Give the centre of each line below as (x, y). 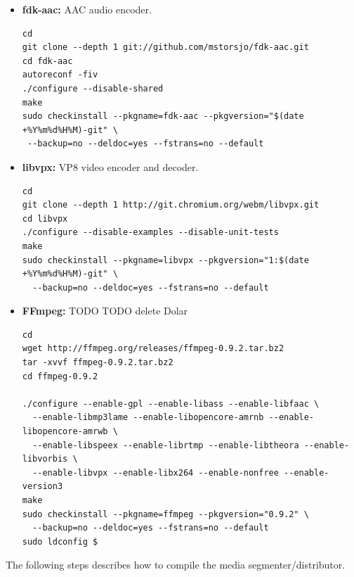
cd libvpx (45, 218)
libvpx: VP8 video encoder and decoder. (110, 166)
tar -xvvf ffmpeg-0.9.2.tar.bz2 (98, 363)
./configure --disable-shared (93, 88)
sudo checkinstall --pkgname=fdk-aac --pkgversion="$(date (163, 116)
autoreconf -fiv (60, 75)
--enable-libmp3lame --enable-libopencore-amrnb (148, 418)
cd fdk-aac (47, 61)
